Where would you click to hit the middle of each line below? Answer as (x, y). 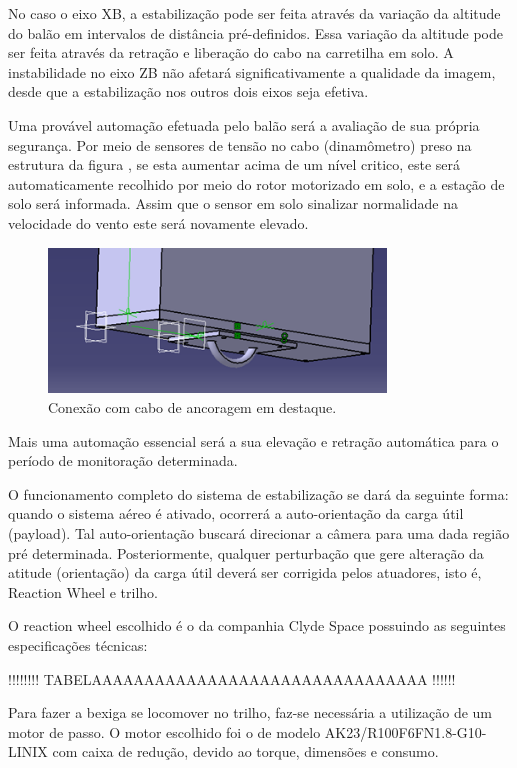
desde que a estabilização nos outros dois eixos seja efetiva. (188, 91)
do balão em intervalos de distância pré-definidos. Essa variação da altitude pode (255, 32)
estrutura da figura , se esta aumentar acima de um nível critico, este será (234, 164)
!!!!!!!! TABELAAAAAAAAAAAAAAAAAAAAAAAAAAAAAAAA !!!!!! (232, 678)
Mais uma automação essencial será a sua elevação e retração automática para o (253, 440)
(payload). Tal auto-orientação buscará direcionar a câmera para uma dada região (259, 532)
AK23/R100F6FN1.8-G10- (405, 731)
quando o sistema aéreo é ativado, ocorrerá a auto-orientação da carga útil (236, 513)
